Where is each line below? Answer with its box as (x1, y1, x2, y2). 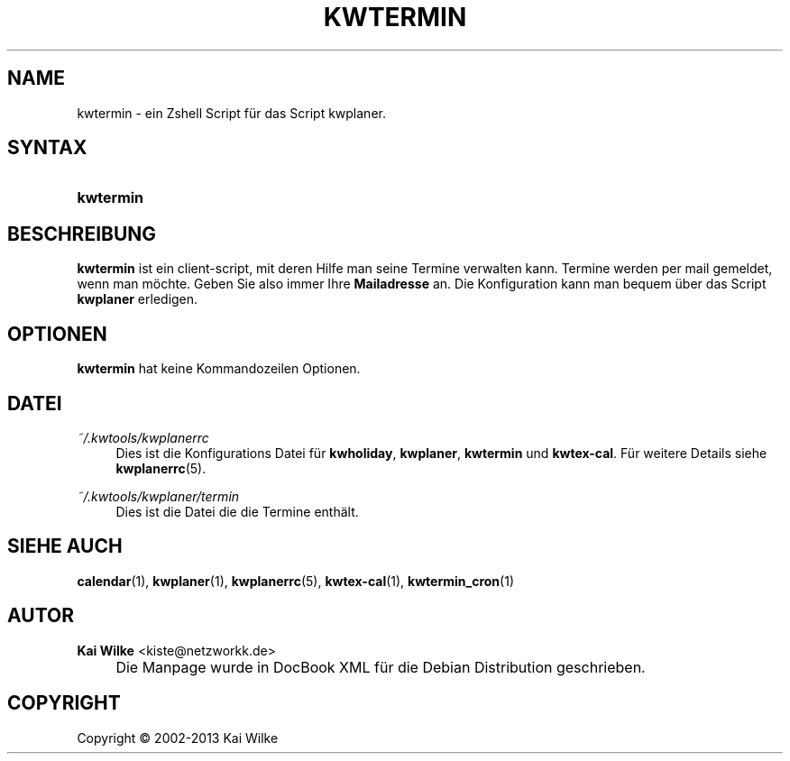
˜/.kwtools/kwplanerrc (77, 429, 209, 445)
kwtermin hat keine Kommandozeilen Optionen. (77, 361, 361, 377)
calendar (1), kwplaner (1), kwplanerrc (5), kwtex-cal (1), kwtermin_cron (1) (77, 573, 515, 589)
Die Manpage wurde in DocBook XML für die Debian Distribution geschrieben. (115, 657, 646, 676)
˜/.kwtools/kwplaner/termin (77, 488, 240, 504)
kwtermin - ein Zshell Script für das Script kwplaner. (77, 105, 386, 121)
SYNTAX (7, 136, 87, 160)
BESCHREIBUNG (7, 222, 157, 245)
